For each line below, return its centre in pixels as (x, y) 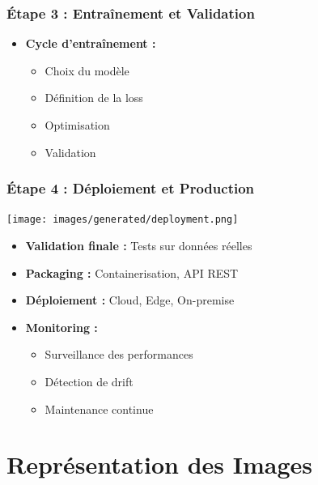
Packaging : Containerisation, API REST (132, 272)
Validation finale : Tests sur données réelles (139, 246)
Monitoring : (61, 327)
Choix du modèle (87, 70)
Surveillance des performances (119, 354)
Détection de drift (89, 382)
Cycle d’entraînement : (91, 43)
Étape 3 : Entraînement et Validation (131, 13)
